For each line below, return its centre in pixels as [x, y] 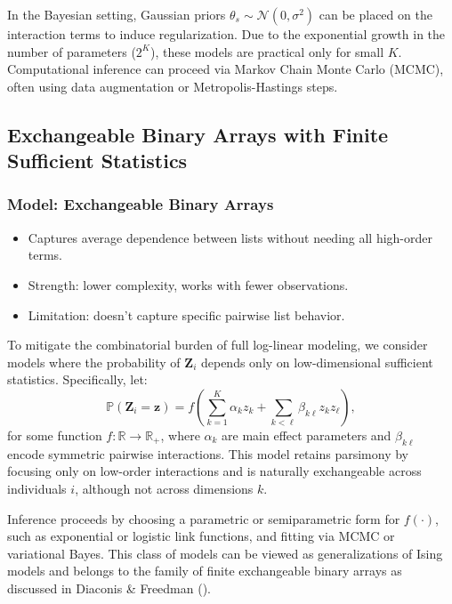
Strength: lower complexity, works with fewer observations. [188, 284]
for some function [55, 435]
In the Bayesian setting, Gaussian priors [117, 14]
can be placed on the [375, 14]
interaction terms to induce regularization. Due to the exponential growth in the [226, 34]
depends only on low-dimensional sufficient [317, 362]
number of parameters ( [72, 51]
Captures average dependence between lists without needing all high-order [230, 237]
